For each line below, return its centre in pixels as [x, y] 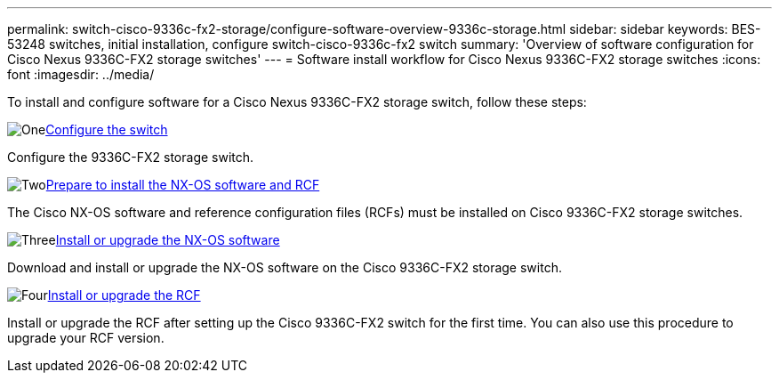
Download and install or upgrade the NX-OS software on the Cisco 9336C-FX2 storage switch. [285, 267]
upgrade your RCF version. [86, 338]
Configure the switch [107, 129]
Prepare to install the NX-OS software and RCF [183, 185]
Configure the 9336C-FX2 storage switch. [131, 157]
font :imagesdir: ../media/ [81, 74]
